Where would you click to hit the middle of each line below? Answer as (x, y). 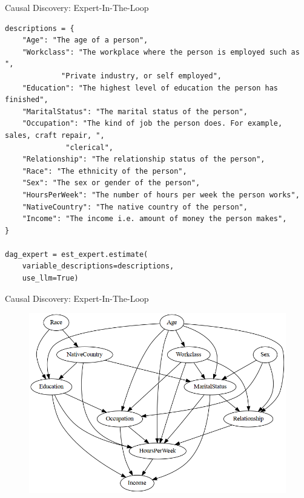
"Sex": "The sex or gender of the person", (111, 183)
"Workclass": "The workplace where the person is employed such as (161, 52)
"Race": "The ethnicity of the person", (104, 171)
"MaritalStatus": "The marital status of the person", (135, 111)
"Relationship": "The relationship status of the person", (144, 159)
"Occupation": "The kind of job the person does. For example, (152, 124)
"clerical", (89, 147)
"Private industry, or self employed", (141, 76)
